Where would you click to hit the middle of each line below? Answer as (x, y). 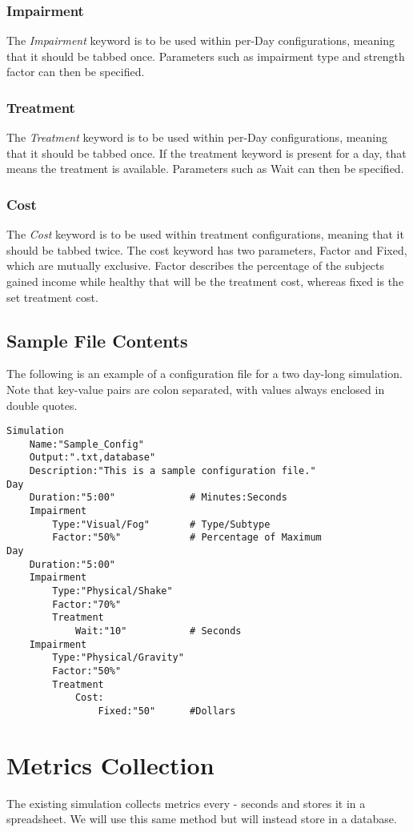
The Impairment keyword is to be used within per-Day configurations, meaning (201, 40)
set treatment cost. (52, 297)
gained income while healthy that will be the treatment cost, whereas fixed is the (205, 281)
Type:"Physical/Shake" (112, 591)
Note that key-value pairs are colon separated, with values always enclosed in (196, 389)
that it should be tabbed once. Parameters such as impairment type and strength (206, 56)
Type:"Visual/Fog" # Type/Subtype (161, 524)
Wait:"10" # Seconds (158, 631)
